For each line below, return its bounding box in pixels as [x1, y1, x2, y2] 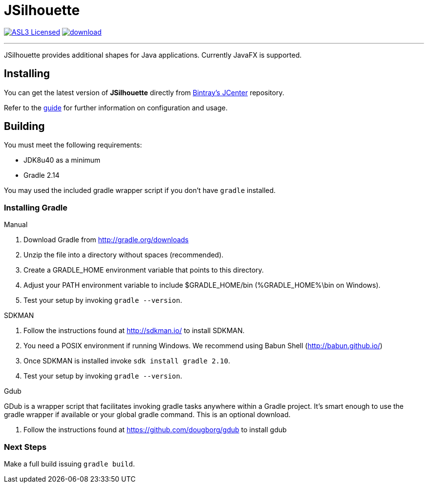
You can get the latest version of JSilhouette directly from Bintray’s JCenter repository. [4, 88, 284, 97]
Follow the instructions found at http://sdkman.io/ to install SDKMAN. [23, 326, 245, 335]
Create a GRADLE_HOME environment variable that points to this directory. [23, 266, 264, 275]
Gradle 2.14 [23, 171, 60, 180]
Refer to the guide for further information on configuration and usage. [4, 103, 228, 112]
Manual [4, 220, 28, 229]
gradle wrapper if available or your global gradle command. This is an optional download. [4, 410, 291, 419]
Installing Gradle [4, 202, 67, 212]
